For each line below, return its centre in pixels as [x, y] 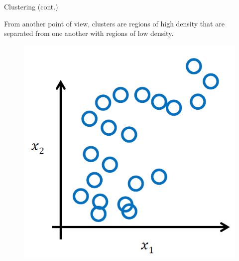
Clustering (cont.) [31, 6]
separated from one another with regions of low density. [89, 33]
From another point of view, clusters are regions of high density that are [114, 23]
